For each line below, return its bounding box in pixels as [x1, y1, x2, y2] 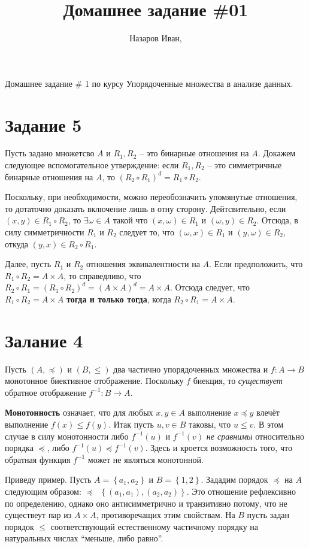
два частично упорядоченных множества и [113, 362, 268, 375]
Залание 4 [5, 328, 83, 352]
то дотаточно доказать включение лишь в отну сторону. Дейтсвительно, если [5, 202, 286, 214]
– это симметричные [207, 159, 282, 171]
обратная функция [5, 453, 71, 465]
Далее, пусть [5, 258, 51, 270]
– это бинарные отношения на [139, 147, 249, 159]
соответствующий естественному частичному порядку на [50, 520, 259, 532]
